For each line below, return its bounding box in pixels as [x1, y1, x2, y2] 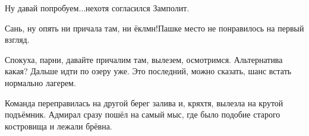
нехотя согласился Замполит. [86, 2, 190, 14]
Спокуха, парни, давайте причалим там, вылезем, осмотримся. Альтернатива [5, 53, 283, 65]
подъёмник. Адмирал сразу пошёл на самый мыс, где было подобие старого [5, 108, 280, 121]
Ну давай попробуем [5, 2, 79, 14]
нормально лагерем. [5, 76, 76, 88]
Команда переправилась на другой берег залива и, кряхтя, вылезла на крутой [5, 96, 283, 109]
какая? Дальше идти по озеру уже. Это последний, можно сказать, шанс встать [5, 65, 292, 77]
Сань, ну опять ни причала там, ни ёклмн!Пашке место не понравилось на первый [5, 21, 304, 34]
